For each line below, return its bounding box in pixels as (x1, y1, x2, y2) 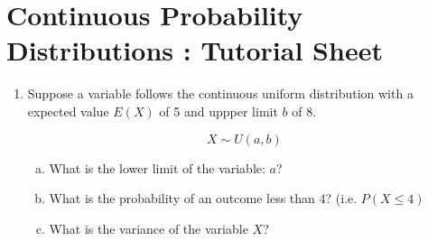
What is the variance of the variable (49, 218, 248, 237)
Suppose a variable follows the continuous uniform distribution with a (27, 84, 414, 103)
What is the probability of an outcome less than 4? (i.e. (49, 189, 358, 208)
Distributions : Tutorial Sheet (6, 32, 383, 69)
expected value (27, 101, 109, 120)
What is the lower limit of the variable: (49, 158, 265, 177)
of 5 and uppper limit (159, 101, 278, 120)
